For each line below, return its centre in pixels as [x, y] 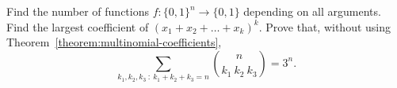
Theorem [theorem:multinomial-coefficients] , [114, 42]
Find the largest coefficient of [78, 26]
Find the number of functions [78, 11]
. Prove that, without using [325, 26]
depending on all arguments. [312, 11]
